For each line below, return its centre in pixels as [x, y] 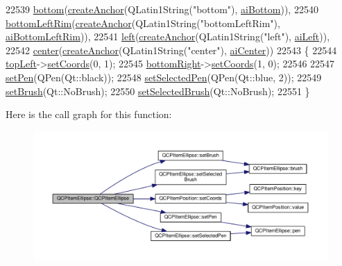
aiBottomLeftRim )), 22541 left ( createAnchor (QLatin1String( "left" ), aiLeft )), [168, 36]
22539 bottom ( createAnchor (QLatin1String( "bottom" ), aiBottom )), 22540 [162, 9]
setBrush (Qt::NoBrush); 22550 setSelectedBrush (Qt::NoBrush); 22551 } [158, 91]
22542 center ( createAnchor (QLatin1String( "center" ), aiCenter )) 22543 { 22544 [171, 50]
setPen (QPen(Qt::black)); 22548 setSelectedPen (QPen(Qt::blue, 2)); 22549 [164, 77]
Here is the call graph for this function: [89, 114]
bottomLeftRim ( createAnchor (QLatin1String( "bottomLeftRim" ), [143, 23]
